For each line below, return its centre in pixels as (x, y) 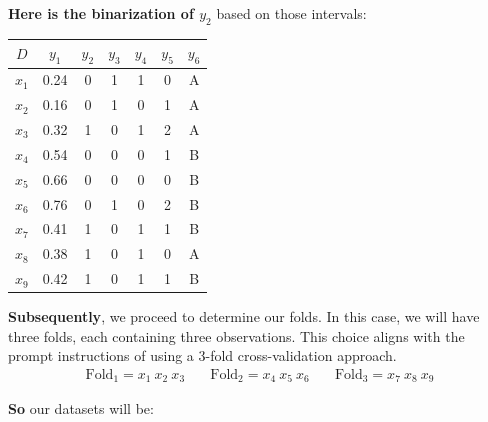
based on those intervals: (291, 13)
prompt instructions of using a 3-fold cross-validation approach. (202, 355)
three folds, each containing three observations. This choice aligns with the (236, 335)
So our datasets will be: (81, 408)
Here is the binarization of (101, 13)
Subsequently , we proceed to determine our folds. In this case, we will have (244, 316)
